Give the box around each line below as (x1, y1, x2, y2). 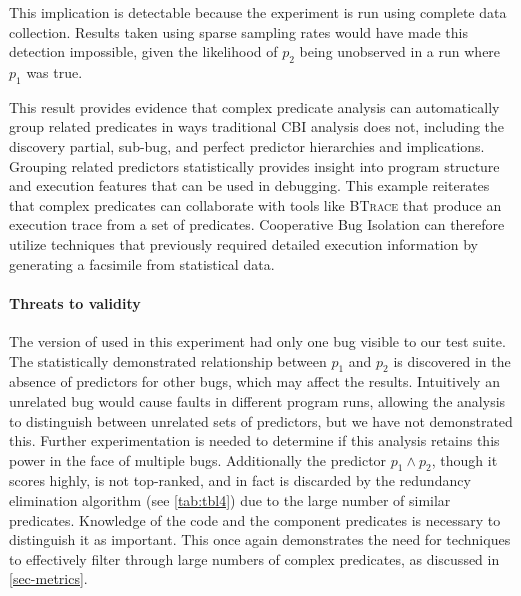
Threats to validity (9, 292, 141, 313)
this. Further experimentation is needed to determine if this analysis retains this (9, 430, 500, 451)
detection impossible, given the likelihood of (9, 41, 278, 62)
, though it (431, 449, 498, 470)
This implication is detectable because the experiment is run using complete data (9, 2, 507, 22)
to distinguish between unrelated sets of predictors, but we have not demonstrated (9, 410, 513, 431)
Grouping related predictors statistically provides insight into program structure (9, 155, 500, 176)
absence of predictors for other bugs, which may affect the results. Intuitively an (9, 371, 500, 392)
